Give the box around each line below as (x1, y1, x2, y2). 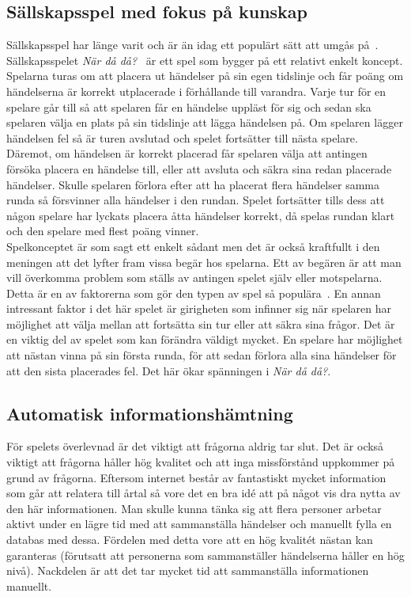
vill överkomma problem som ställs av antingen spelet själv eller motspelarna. (6, 269, 383, 286)
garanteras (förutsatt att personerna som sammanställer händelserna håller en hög (6, 546, 405, 563)
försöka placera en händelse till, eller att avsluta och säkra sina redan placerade (6, 160, 392, 177)
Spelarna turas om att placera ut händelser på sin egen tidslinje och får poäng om (6, 67, 404, 84)
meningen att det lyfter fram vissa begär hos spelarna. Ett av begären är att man (6, 253, 402, 270)
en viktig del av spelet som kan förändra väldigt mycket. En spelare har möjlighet (6, 331, 403, 348)
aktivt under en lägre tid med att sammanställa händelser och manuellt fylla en (6, 515, 392, 532)
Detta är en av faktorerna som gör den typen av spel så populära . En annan (6, 284, 381, 301)
